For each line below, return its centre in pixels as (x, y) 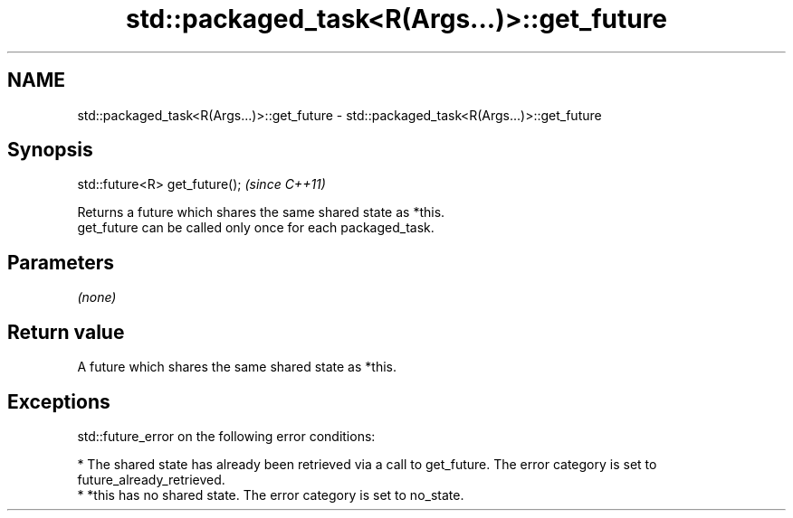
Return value (66, 332)
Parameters (61, 262)
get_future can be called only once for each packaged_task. (256, 228)
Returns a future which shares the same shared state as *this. (261, 212)
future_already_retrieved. (151, 479)
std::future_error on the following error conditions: (226, 436)
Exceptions (59, 401)
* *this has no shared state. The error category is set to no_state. (271, 494)
